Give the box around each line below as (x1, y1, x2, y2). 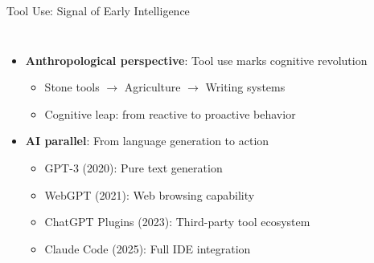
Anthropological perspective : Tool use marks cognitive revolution (25, 51, 368, 68)
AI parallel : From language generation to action (25, 132, 269, 149)
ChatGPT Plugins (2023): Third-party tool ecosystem (44, 213, 310, 230)
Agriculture (124, 79, 181, 95)
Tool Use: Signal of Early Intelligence (6, 2, 190, 18)
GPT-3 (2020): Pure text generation (44, 159, 223, 176)
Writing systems (205, 79, 286, 95)
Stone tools (44, 79, 100, 95)
